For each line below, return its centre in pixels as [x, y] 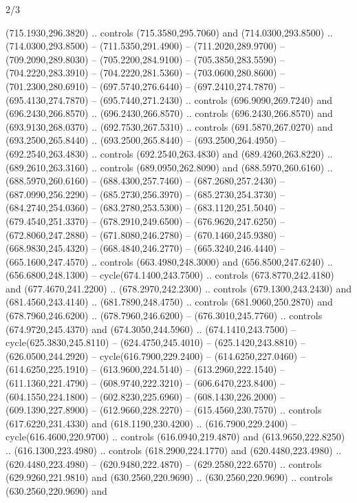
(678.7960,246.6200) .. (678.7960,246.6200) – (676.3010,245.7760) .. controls [164, 315]
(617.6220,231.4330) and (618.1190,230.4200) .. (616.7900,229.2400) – [151, 423]
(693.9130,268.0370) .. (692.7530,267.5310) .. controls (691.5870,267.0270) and [169, 126]
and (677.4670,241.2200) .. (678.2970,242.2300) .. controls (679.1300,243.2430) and [178, 288]
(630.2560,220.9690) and [56, 490]
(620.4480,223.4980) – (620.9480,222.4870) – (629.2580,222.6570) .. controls [164, 463]
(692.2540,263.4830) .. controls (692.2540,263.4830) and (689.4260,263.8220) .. [169, 153]
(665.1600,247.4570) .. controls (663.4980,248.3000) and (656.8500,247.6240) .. [169, 261]
